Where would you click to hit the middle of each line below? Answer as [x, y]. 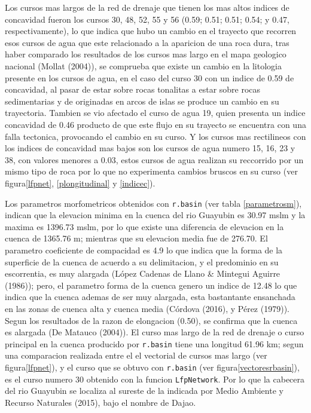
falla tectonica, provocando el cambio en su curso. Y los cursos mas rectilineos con [155, 136]
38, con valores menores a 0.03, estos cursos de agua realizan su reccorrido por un [154, 159]
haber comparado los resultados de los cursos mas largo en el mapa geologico [146, 54]
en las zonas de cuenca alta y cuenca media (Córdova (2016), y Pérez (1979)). [147, 308]
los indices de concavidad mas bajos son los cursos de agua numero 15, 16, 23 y [150, 148]
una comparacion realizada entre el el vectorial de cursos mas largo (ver [136, 355]
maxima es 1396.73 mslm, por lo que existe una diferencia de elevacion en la [144, 226]
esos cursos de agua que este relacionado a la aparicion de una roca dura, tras [147, 42]
